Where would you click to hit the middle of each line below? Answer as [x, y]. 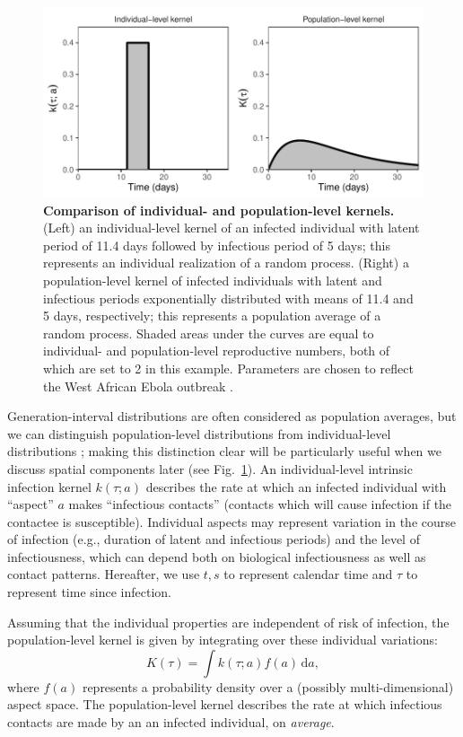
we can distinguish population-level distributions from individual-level [199, 433]
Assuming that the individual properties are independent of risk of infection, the [228, 622]
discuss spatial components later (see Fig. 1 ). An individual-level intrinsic [210, 468]
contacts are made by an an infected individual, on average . [171, 722]
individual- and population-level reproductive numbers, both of [217, 351]
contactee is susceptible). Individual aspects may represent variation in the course [231, 521]
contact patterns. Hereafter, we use [104, 574]
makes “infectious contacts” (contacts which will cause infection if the [260, 504]
